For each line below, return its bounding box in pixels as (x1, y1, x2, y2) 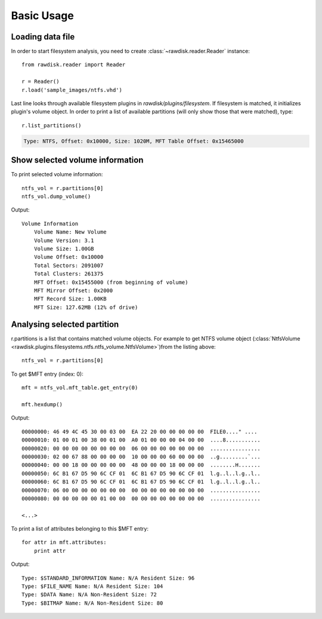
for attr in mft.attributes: (21, 539, 107, 546)
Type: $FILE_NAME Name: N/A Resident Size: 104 (21, 583, 163, 590)
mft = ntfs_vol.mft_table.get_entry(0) (21, 384, 138, 391)
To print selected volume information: (11, 171, 103, 178)
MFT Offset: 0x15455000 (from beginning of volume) (33, 278, 188, 286)
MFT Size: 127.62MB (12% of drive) (33, 304, 138, 311)
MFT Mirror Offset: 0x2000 (33, 287, 113, 294)
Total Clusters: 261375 (33, 271, 104, 277)
